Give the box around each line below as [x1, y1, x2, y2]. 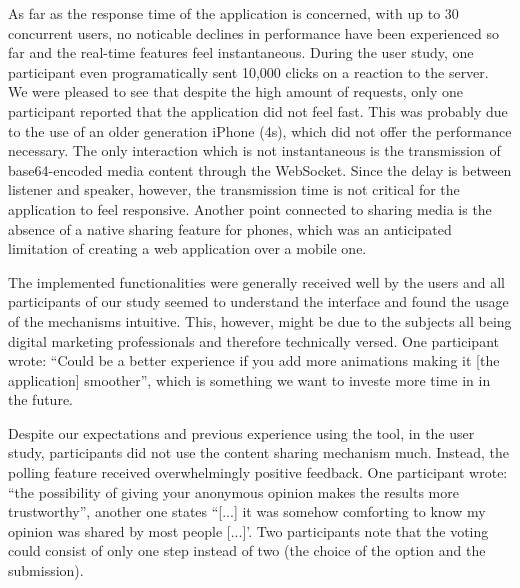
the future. [8, 389, 74, 410]
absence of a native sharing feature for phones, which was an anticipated [8, 218, 452, 239]
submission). [8, 560, 84, 581]
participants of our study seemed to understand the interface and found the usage [8, 291, 509, 312]
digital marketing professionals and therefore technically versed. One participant [8, 330, 499, 351]
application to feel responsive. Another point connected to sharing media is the [8, 198, 492, 219]
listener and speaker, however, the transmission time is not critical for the [8, 179, 460, 200]
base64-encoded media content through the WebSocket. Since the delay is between [8, 159, 512, 180]
